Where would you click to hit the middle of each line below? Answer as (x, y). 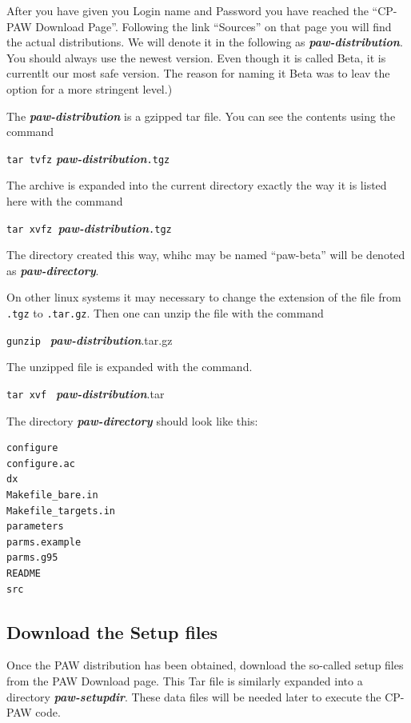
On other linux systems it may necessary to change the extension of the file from (204, 297)
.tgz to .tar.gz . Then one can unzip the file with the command (165, 313)
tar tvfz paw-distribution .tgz (88, 158)
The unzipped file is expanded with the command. (130, 367)
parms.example (44, 542)
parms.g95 (32, 558)
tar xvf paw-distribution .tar (86, 393)
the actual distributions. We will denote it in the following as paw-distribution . (205, 42)
